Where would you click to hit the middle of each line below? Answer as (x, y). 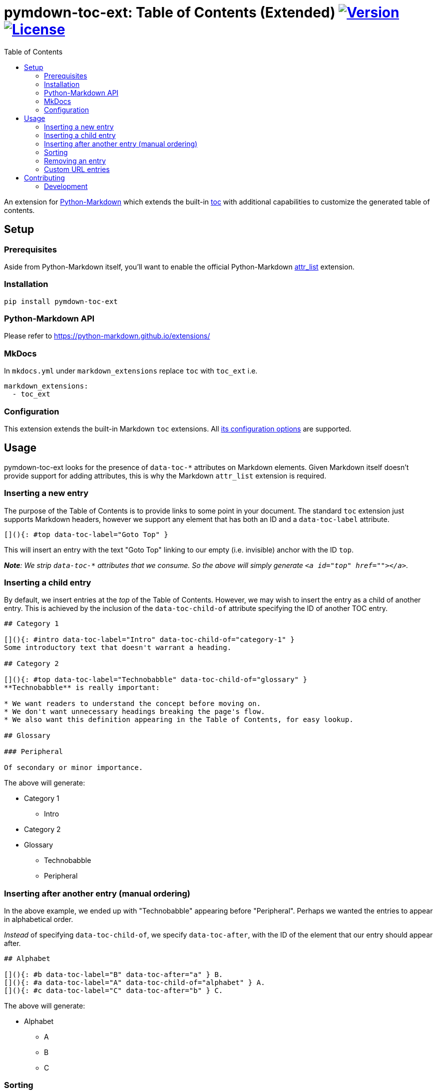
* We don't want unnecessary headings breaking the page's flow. (135, 712)
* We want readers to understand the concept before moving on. (133, 704)
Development (66, 186)
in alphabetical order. (39, 919)
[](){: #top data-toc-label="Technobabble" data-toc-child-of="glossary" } (156, 680)
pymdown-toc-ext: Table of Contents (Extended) (170, 12)
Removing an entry (75, 160)
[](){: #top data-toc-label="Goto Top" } (86, 534)
